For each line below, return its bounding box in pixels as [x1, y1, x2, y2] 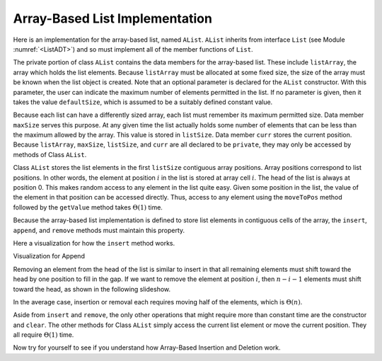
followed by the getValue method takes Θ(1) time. [13, 202, 163, 212]
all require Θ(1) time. [13, 331, 74, 339]
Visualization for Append [13, 252, 85, 260]
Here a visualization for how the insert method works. [13, 239, 175, 247]
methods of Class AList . [13, 150, 87, 159]
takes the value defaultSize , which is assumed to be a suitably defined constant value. [13, 98, 273, 106]
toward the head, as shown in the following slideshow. [13, 285, 171, 293]
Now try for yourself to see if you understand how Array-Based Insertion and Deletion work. [13, 343, 281, 352]
